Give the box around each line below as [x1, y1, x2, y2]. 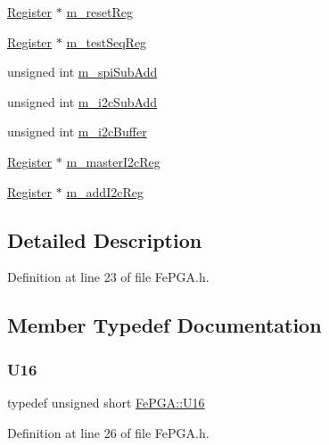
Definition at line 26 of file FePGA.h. [7, 423, 210, 441]
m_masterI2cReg [66, 152, 160, 170]
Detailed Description [7, 226, 202, 253]
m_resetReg [66, 3, 133, 21]
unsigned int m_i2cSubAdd [7, 92, 158, 111]
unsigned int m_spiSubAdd [7, 62, 158, 81]
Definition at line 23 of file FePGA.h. [7, 268, 210, 286]
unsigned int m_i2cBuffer [7, 122, 147, 141]
